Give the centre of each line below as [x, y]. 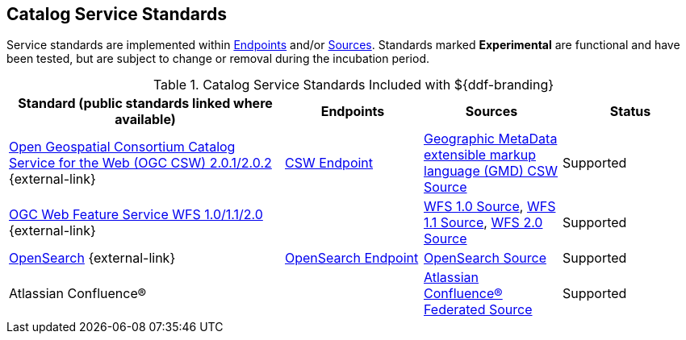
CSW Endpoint [329, 163]
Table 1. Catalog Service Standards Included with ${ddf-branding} [353, 85]
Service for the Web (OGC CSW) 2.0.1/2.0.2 [140, 163]
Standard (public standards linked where [145, 104]
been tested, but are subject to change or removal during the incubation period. [218, 59]
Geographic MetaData [491, 139]
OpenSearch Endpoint [352, 258]
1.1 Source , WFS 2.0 [483, 223]
